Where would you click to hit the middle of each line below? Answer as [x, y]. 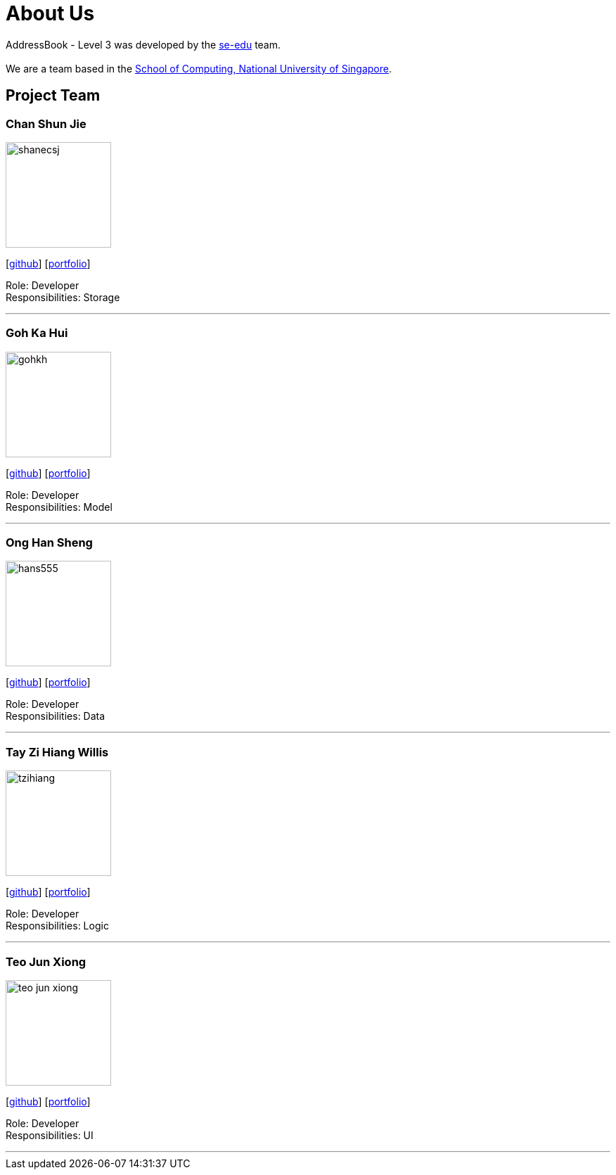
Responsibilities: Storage [63, 297]
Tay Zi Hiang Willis [57, 752]
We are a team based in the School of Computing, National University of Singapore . [199, 68]
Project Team [53, 96]
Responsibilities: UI [50, 1135]
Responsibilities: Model [59, 507]
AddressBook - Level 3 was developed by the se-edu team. [143, 44]
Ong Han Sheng [49, 543]
